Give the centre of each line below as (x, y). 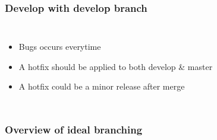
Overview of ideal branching (74, 129)
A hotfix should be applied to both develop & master (116, 66)
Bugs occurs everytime (60, 47)
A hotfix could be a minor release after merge (102, 86)
